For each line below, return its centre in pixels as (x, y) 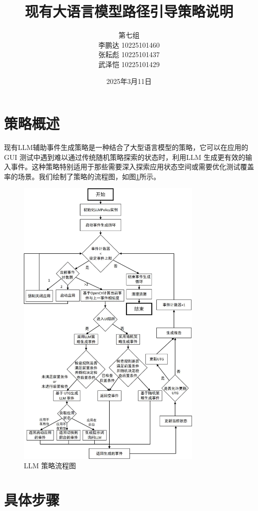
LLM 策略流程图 (50, 466)
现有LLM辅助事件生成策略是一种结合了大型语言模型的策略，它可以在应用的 (126, 147)
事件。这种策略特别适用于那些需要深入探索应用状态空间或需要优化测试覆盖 (132, 167)
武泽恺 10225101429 (129, 64)
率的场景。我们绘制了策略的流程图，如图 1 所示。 (82, 176)
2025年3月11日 (129, 81)
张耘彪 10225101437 (129, 54)
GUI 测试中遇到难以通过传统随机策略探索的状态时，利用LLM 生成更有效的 (125, 157)
